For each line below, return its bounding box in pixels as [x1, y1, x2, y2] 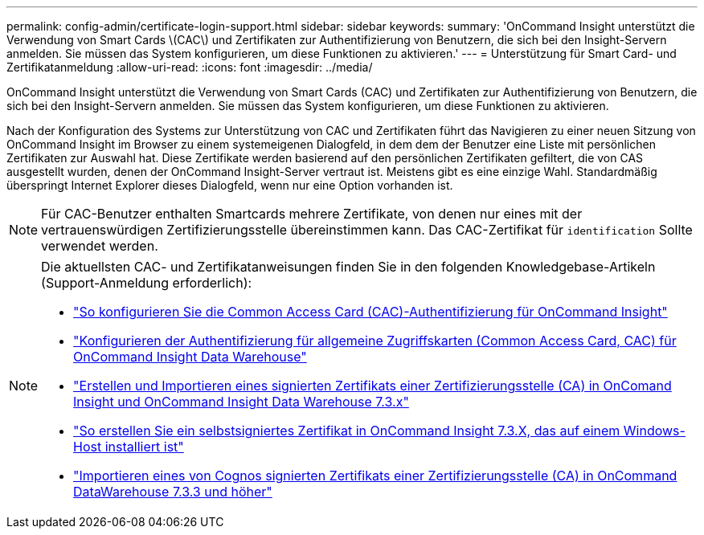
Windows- [623, 423, 686, 439]
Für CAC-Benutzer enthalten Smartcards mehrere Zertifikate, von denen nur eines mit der [41, 206, 583, 222]
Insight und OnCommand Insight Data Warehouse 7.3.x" [73, 394, 409, 410]
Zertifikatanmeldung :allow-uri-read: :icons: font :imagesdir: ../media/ [6, 60, 373, 74]
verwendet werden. [41, 238, 158, 254]
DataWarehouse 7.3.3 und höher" [73, 484, 272, 500]
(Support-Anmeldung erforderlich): [41, 275, 252, 291]
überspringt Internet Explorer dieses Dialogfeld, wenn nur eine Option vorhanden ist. [6, 178, 453, 192]
